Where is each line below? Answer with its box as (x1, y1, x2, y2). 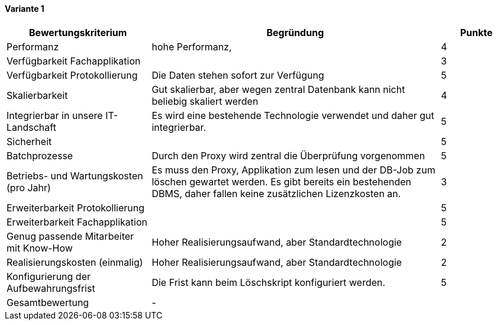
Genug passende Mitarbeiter (7, 230, 134, 242)
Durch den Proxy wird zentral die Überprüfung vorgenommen (151, 149, 425, 162)
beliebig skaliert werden (151, 95, 259, 107)
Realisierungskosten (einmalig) (7, 256, 143, 268)
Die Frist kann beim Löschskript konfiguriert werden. (151, 276, 386, 288)
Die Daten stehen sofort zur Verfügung (151, 69, 324, 81)
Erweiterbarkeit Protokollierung (7, 201, 144, 214)
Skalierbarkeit (7, 89, 68, 101)
